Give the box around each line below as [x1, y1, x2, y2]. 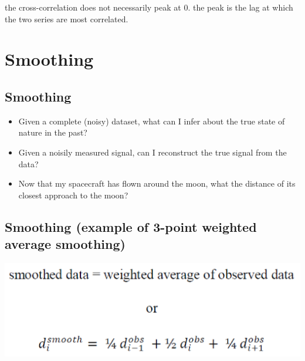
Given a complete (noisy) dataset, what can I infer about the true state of [18, 114, 285, 127]
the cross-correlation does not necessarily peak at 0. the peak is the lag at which [5, 1, 293, 13]
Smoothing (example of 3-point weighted [5, 217, 257, 235]
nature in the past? [18, 126, 87, 139]
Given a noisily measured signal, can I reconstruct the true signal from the [18, 146, 287, 158]
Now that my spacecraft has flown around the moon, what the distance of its [18, 177, 296, 190]
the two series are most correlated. [5, 12, 128, 25]
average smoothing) [5, 235, 126, 253]
